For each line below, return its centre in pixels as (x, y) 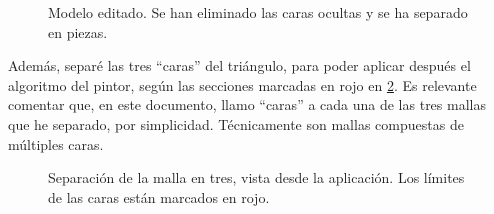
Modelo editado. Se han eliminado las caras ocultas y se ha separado (258, 12)
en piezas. (78, 31)
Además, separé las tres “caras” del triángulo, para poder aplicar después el (239, 65)
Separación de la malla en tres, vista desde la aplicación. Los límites (256, 177)
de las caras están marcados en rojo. (159, 196)
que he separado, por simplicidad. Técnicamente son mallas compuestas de (236, 123)
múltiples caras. (56, 143)
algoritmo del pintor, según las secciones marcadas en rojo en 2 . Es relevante (242, 84)
